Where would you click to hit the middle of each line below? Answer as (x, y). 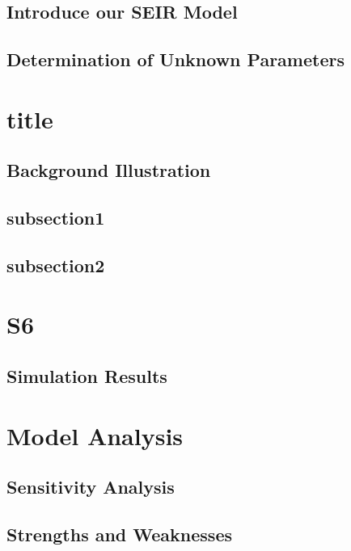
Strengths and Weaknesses (119, 534)
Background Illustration (109, 170)
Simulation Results (87, 376)
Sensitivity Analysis (91, 487)
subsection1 (56, 218)
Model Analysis (95, 435)
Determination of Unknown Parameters (175, 59)
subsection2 (56, 265)
